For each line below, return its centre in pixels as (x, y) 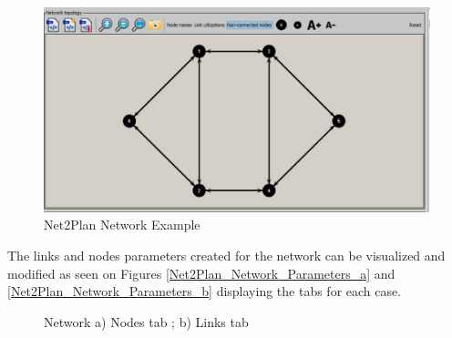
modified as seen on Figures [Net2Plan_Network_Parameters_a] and (201, 273)
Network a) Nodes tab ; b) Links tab (146, 321)
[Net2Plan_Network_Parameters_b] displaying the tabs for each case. (205, 291)
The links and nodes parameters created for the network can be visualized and (226, 256)
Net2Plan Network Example (122, 225)
